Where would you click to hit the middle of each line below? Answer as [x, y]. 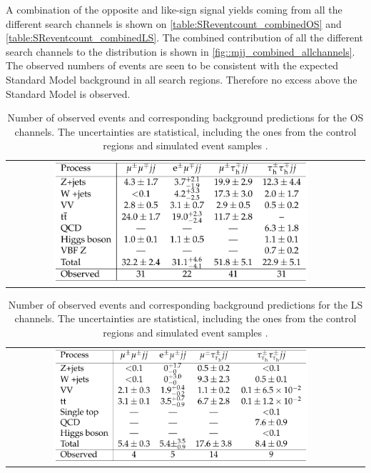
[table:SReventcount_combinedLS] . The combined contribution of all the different [185, 38]
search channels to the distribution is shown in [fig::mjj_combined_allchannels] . [181, 51]
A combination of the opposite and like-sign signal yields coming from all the [174, 9]
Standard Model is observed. [68, 93]
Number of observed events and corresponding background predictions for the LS [185, 304]
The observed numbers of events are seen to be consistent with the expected [172, 65]
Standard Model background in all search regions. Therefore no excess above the [182, 79]
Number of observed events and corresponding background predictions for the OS [185, 118]
